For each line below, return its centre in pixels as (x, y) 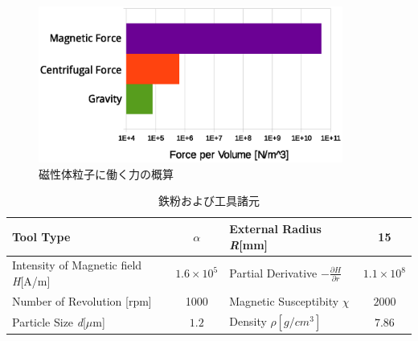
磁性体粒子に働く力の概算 (106, 173)
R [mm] (249, 244)
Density (248, 320)
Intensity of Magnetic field (77, 265)
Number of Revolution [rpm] (82, 300)
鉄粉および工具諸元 (209, 201)
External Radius (275, 228)
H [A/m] (31, 280)
